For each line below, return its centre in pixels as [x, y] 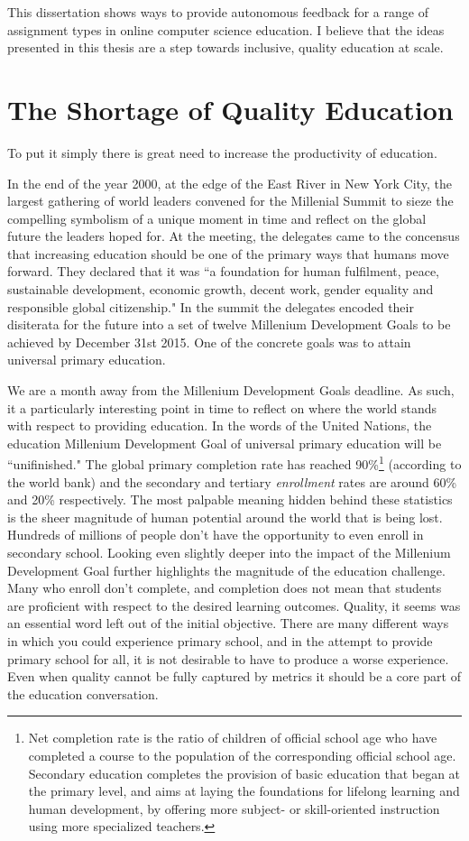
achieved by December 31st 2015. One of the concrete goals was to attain [209, 342]
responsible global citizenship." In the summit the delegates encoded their [211, 306]
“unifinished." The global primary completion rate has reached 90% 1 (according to [234, 463]
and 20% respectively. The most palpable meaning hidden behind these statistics [230, 499]
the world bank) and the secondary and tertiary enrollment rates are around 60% [232, 481]
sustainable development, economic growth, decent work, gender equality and [221, 289]
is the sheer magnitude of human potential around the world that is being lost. [225, 517]
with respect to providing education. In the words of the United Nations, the [220, 425]
